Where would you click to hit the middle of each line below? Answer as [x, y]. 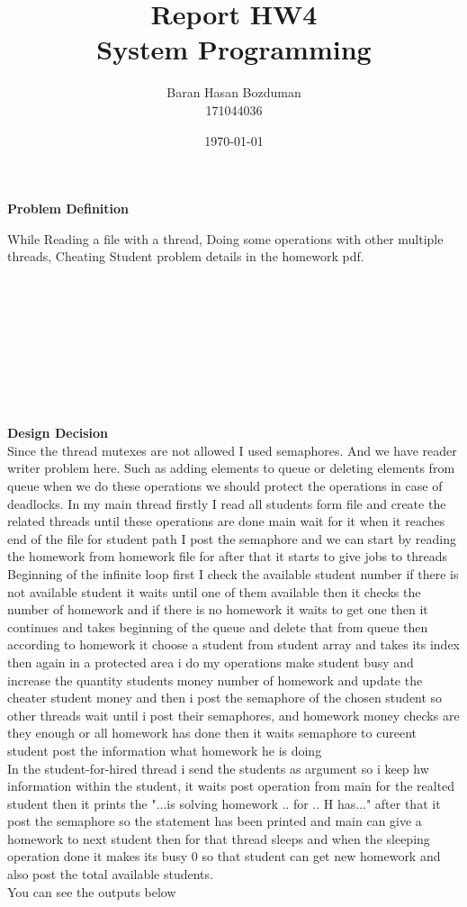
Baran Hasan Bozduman [234, 92]
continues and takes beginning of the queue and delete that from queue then [218, 626]
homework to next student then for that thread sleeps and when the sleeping [219, 838]
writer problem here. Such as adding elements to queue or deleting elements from [231, 468]
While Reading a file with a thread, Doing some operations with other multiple [225, 238]
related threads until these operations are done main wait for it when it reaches [226, 521]
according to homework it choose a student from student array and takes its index [234, 644]
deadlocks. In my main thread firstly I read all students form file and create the [227, 503]
